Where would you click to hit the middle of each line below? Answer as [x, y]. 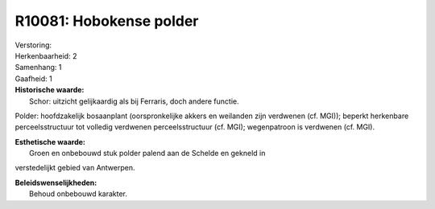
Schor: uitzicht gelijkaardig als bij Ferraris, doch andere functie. [134, 101]
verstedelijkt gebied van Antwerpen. [75, 168]
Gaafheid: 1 [33, 78]
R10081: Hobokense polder [107, 21]
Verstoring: [33, 45]
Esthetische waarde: [50, 141]
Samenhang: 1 [38, 68]
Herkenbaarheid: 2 [46, 55]
